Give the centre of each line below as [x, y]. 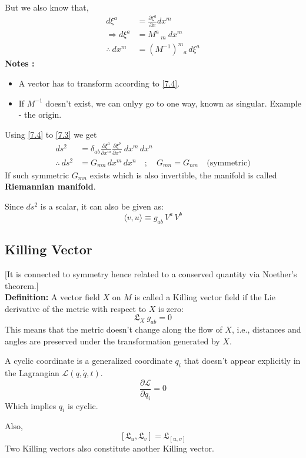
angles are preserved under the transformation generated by [112, 341]
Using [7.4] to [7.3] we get [51, 134]
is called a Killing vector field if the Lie [205, 297]
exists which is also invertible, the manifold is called [183, 175]
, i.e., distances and [266, 329]
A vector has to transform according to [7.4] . [99, 83]
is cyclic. [83, 405]
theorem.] [22, 285]
